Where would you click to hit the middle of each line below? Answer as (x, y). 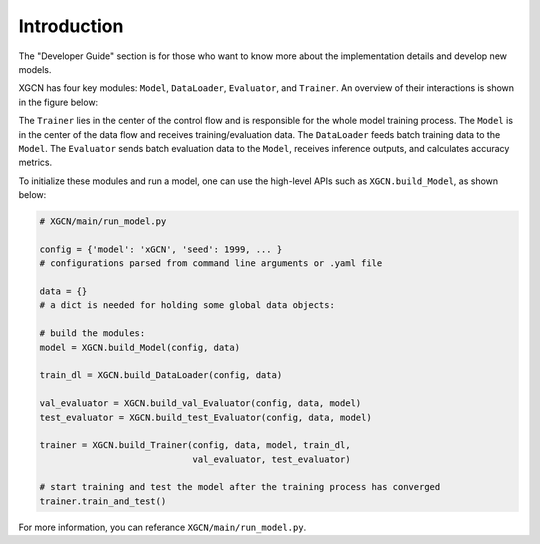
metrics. (35, 162)
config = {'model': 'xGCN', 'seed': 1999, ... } (161, 249)
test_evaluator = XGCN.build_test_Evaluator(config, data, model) (205, 417)
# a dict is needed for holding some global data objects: (187, 305)
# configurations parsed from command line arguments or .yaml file (211, 263)
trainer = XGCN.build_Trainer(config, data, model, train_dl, (195, 445)
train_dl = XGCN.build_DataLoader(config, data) (161, 375)
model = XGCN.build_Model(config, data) (139, 347)
